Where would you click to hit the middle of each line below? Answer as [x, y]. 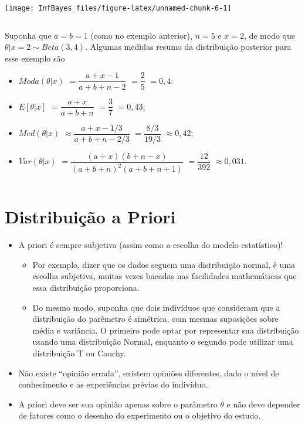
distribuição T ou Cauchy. [79, 353]
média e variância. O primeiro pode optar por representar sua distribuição [166, 330]
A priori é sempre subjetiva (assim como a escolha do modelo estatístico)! [151, 245]
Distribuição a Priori [90, 217]
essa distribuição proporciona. [86, 287]
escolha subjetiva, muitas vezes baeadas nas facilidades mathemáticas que [165, 276]
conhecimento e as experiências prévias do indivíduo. [113, 384]
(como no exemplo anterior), [141, 35]
